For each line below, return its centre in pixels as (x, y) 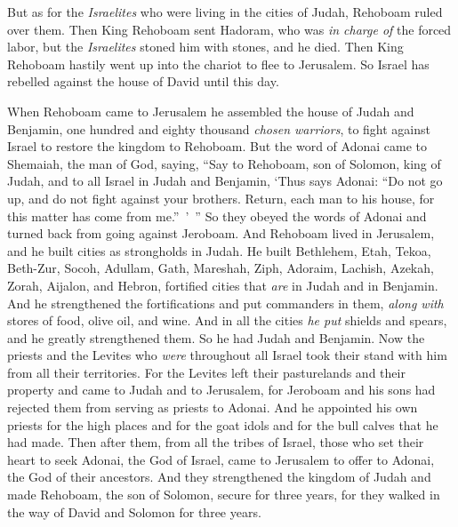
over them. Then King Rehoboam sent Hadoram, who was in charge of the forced (229, 29)
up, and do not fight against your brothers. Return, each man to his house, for (221, 198)
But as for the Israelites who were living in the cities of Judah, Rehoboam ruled (225, 12)
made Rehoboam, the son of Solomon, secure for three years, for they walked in (224, 495)
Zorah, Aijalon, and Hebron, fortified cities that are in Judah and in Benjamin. (223, 285)
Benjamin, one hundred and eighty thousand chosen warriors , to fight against (219, 128)
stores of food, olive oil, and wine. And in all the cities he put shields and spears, (227, 320)
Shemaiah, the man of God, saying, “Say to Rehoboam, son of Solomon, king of (224, 163)
